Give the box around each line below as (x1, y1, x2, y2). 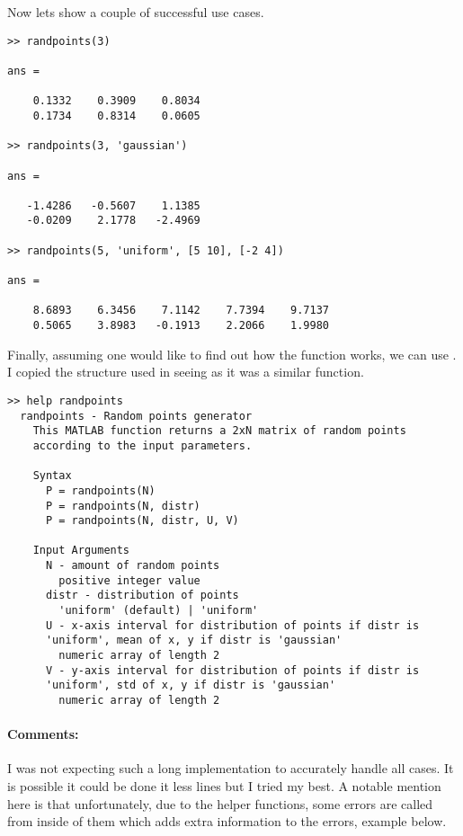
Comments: (7, 725, 79, 743)
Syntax (32, 469, 72, 483)
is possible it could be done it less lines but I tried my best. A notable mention (7, 777, 441, 796)
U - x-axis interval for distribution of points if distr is (45, 618, 420, 632)
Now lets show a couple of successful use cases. (7, 3, 264, 21)
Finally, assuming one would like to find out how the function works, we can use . (7, 344, 457, 363)
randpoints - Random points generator (20, 409, 253, 422)
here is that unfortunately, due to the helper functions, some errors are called (7, 794, 433, 813)
